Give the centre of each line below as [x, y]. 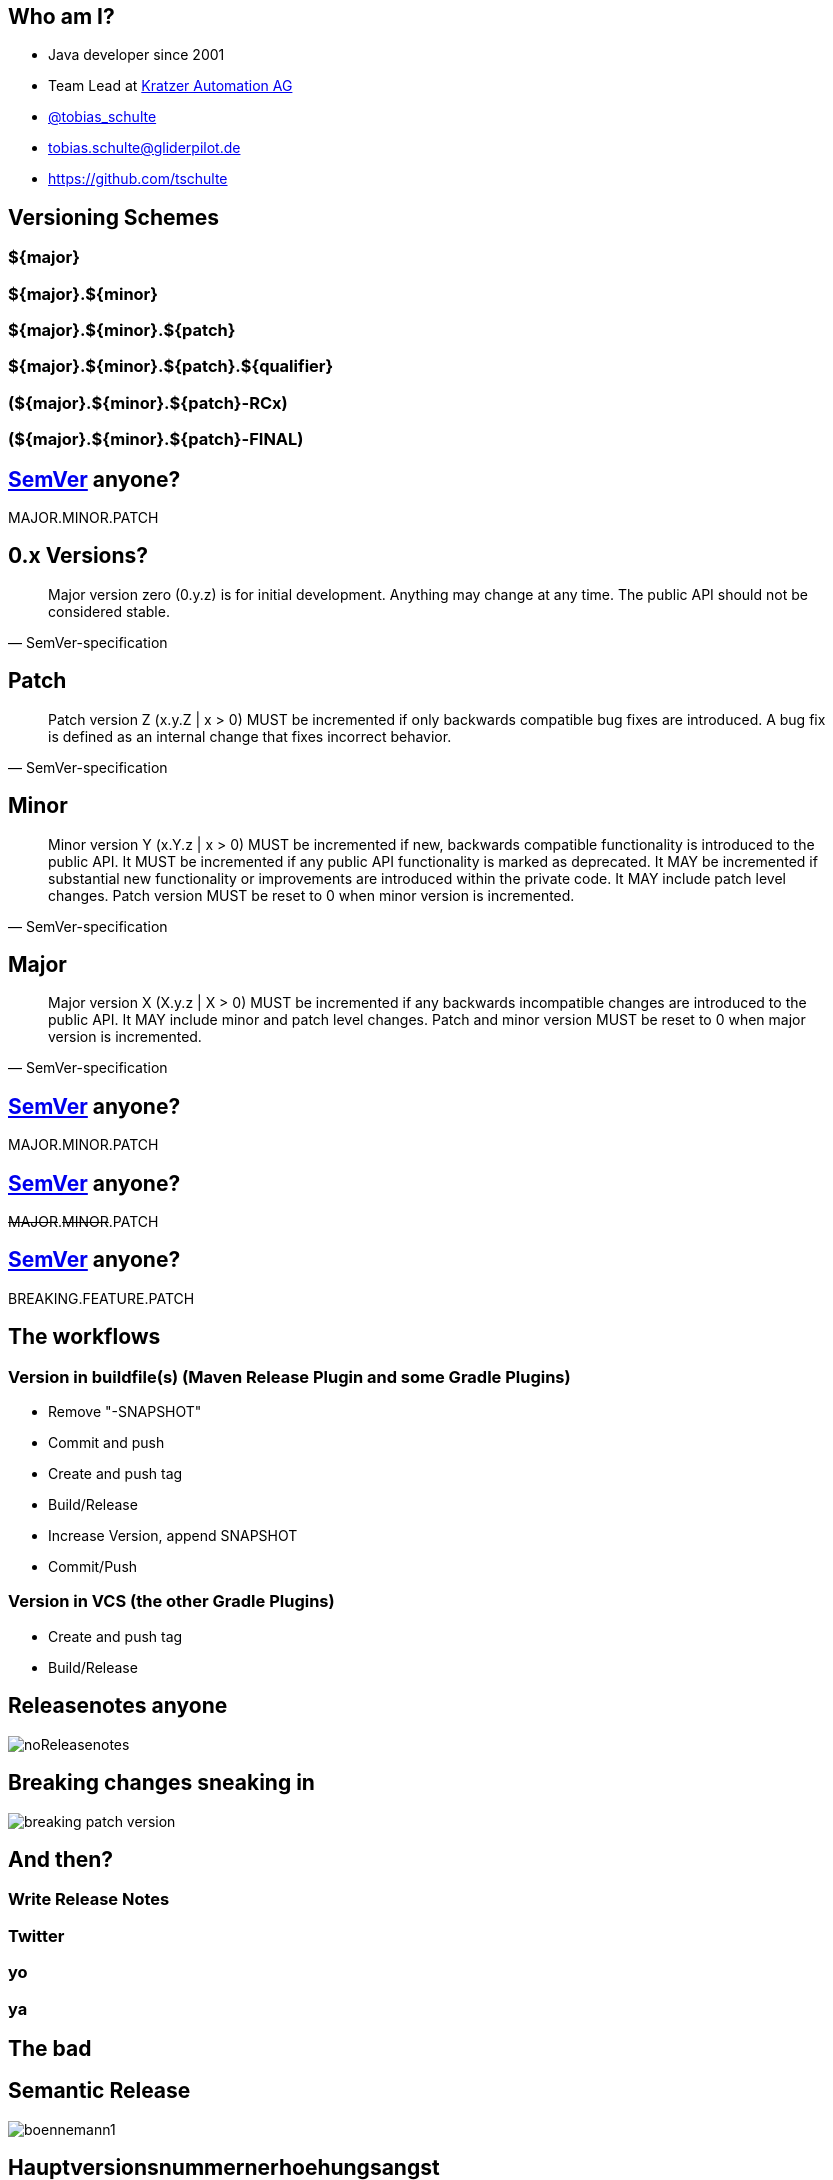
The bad [50, 2048]
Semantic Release [99, 2091]
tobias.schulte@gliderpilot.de [144, 148]
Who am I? [61, 16]
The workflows [84, 1337]
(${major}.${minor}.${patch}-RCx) [148, 402]
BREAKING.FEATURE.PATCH [101, 1298]
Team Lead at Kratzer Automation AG [170, 86]
